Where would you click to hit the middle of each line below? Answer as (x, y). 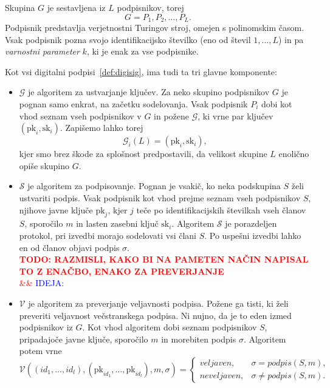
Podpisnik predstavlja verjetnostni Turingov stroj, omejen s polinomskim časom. (155, 28)
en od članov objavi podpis (69, 247)
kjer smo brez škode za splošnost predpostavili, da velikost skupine (143, 154)
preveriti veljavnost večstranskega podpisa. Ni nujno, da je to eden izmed (155, 315)
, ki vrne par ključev (235, 115)
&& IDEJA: (42, 283)
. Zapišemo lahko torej (101, 128)
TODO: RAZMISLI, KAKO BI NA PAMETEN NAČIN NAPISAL (164, 259)
